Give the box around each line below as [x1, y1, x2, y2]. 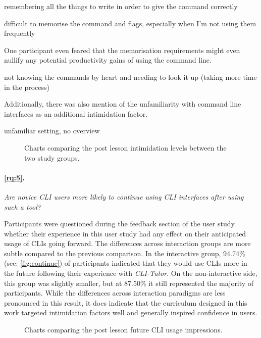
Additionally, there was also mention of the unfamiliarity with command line [4, 99, 241, 109]
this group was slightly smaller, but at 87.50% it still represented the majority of [4, 277, 254, 288]
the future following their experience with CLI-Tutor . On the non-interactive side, [4, 268, 257, 278]
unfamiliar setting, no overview [4, 125, 100, 136]
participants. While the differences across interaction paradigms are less [4, 287, 226, 298]
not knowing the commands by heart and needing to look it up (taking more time [4, 71, 257, 82]
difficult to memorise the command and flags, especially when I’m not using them [4, 18, 256, 28]
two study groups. [24, 152, 80, 163]
